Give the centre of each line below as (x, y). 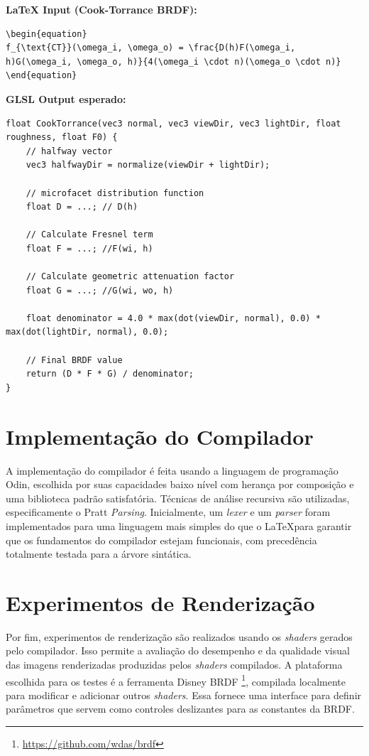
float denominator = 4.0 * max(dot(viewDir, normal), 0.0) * (173, 318)
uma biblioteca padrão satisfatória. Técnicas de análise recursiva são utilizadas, (178, 498)
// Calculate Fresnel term (89, 235)
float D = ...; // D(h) (82, 207)
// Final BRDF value (74, 360)
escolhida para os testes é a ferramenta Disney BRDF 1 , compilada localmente (176, 680)
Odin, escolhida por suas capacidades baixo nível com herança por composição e (180, 484)
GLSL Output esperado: (66, 98)
